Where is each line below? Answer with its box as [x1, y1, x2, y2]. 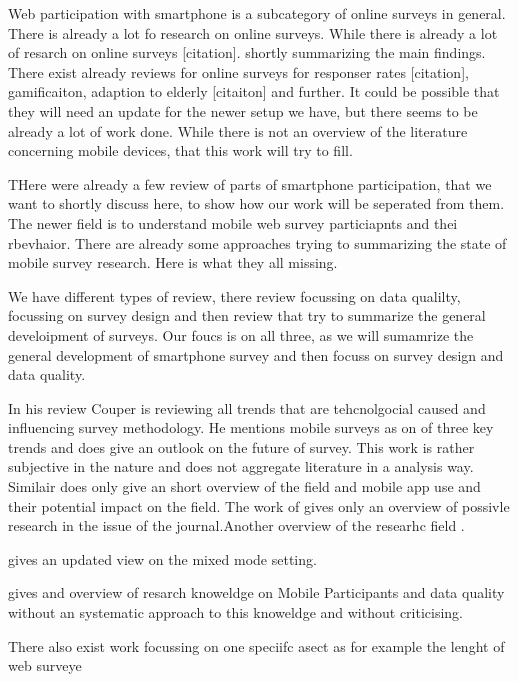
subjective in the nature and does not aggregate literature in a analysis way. [8, 456, 474, 477]
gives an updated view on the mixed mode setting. [8, 548, 317, 569]
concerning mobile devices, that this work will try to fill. [8, 140, 353, 161]
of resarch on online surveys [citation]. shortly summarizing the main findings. [8, 42, 486, 63]
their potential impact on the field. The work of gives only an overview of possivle [8, 495, 510, 516]
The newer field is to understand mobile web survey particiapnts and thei [8, 212, 458, 233]
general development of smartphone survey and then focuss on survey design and [8, 344, 504, 365]
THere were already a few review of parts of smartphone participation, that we [8, 173, 492, 194]
